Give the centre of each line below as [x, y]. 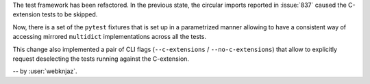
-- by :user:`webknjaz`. [45, 71]
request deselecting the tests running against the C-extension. [101, 59]
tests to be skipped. [70, 14]
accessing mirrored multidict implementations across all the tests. [110, 37]
